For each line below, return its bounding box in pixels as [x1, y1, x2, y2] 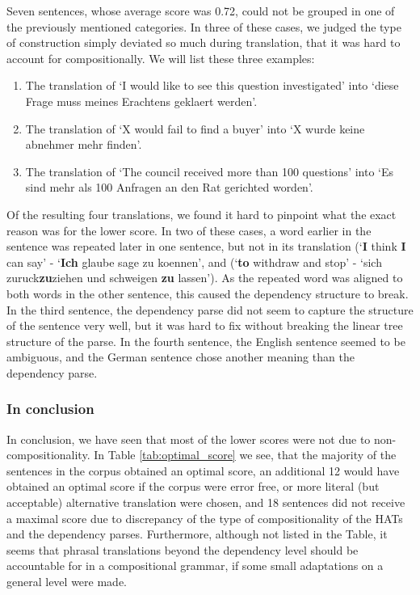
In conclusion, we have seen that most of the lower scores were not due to [6, 430, 371, 447]
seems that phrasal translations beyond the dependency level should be [6, 541, 359, 558]
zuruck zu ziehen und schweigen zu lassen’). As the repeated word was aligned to [6, 269, 403, 286]
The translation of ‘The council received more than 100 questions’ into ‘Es [25, 162, 394, 179]
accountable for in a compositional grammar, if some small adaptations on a [6, 557, 384, 574]
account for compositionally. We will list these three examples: [6, 49, 315, 66]
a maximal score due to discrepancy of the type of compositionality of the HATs [6, 509, 403, 526]
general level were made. [6, 573, 127, 590]
